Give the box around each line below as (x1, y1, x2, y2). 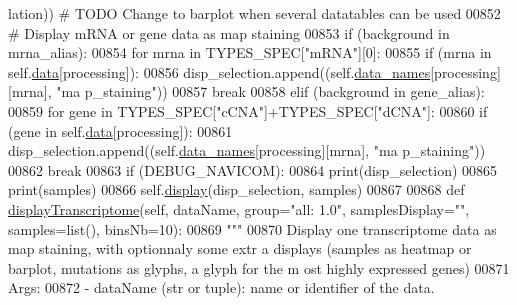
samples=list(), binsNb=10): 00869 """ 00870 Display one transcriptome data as (8, 218, 497, 239)
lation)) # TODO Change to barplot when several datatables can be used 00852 (8, 3, 501, 23)
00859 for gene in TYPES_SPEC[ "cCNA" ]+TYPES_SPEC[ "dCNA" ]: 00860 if (8, 100, 488, 121)
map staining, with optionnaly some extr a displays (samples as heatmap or (8, 238, 472, 259)
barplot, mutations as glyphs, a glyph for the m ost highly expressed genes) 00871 (8, 257, 510, 278)
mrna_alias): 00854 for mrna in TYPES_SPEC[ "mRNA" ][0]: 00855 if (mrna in (8, 42, 492, 63)
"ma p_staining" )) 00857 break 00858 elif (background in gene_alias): (56, 81, 485, 102)
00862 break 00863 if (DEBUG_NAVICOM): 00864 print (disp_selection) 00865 (8, 159, 498, 180)
